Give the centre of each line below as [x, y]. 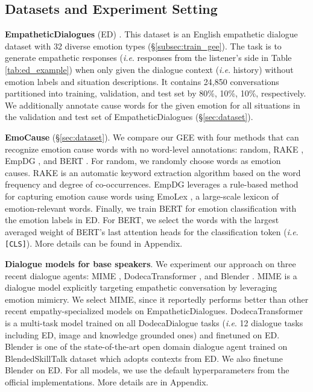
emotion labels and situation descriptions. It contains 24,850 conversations [142, 81]
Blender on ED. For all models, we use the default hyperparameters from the [147, 370]
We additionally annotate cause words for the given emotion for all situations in [153, 105]
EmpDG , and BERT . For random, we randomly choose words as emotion [143, 161]
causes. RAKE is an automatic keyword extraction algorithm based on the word [153, 172]
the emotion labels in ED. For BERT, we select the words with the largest [142, 220]
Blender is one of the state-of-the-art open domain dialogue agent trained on [146, 346]
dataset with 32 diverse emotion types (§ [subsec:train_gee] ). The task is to [143, 46]
